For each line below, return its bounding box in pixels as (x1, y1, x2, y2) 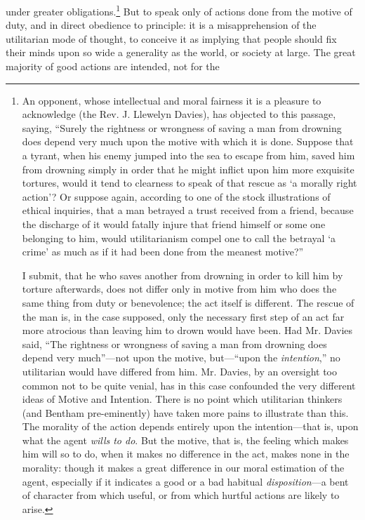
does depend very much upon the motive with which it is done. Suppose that (22, 134, 354, 149)
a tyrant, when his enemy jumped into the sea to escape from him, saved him (22, 148, 355, 162)
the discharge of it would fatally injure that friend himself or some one (22, 216, 326, 231)
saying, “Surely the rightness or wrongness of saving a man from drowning (22, 120, 342, 135)
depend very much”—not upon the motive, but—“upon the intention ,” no (22, 350, 340, 365)
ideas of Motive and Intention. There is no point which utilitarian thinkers (22, 392, 343, 406)
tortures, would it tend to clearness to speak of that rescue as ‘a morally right (22, 175, 357, 190)
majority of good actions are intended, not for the (6, 59, 220, 74)
